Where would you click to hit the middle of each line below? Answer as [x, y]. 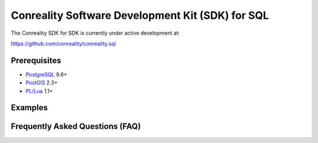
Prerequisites [36, 60]
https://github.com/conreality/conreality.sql [63, 44]
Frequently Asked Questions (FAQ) [76, 127]
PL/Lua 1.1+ [39, 91]
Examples [29, 108]
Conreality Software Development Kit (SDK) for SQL [140, 15]
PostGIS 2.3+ [42, 83]
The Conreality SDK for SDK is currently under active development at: [95, 33]
